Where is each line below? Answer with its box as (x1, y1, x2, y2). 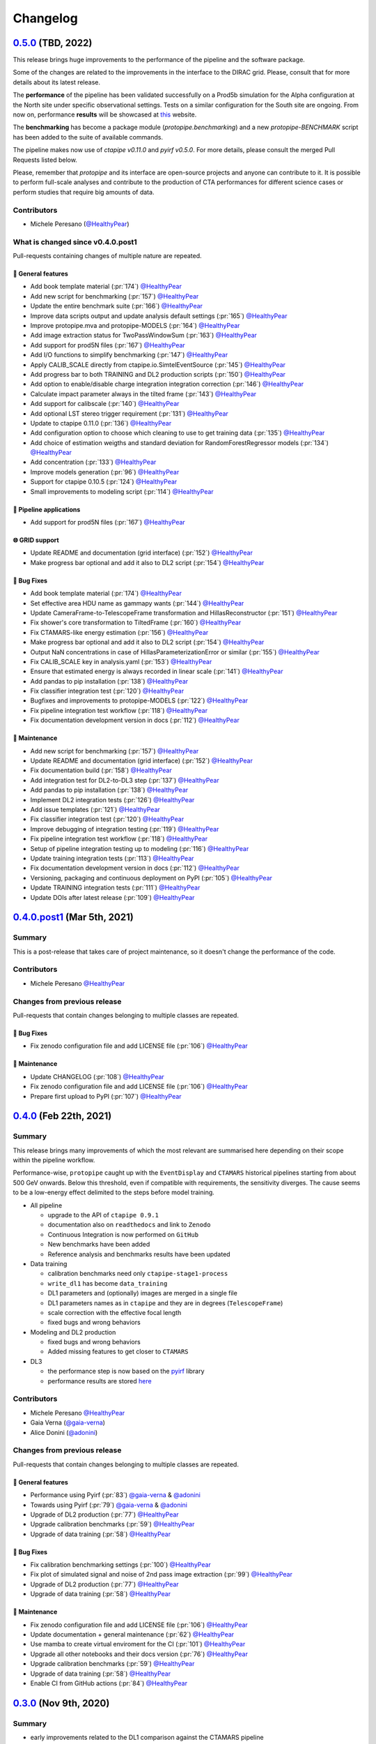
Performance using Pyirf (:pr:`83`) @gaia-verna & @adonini (30, 1491, 201, 1499)
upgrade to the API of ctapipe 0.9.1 (47, 1211, 159, 1219)
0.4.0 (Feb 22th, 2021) (13, 1110, 112, 1122)
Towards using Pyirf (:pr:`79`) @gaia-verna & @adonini (30, 1501, 188, 1509)
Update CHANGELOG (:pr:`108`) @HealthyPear (30, 1072, 165, 1081)
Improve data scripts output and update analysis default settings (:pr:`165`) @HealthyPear (30, 311, 288, 320)
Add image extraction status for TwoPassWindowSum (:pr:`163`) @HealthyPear (30, 331, 258, 340)
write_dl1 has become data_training (47, 1279, 168, 1287)
